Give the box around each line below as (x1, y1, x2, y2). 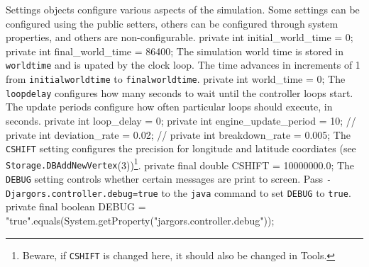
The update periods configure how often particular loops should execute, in (6, 99, 333, 114)
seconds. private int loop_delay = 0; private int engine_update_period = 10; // (6, 113, 356, 127)
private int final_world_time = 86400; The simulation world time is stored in (6, 43, 343, 58)
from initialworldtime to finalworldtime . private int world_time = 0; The (6, 72, 346, 86)
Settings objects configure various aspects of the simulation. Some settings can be (6, 2, 360, 16)
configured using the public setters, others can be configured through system (6, 16, 338, 30)
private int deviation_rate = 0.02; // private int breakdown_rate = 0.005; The (6, 127, 351, 142)
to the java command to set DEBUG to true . (161, 185, 351, 200)
